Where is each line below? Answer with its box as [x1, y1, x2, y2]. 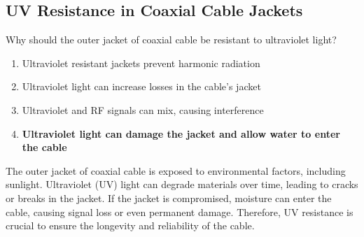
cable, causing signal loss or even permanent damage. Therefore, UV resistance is [6, 204, 353, 219]
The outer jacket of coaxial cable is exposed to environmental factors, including [6, 163, 346, 178]
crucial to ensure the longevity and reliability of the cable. [6, 218, 255, 233]
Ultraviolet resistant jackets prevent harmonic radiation [22, 55, 260, 70]
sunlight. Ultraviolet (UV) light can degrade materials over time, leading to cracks [6, 177, 358, 192]
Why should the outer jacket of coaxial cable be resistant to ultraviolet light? [6, 32, 337, 47]
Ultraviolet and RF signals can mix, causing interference [22, 102, 264, 117]
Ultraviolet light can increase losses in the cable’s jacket [22, 79, 261, 94]
